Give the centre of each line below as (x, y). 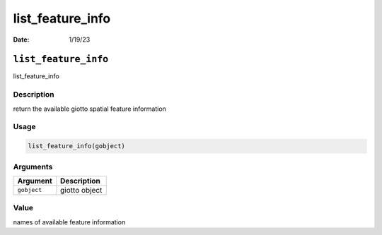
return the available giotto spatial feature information (89, 109)
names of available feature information (69, 222)
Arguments (33, 167)
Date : (21, 40)
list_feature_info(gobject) (76, 146)
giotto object (81, 190)
